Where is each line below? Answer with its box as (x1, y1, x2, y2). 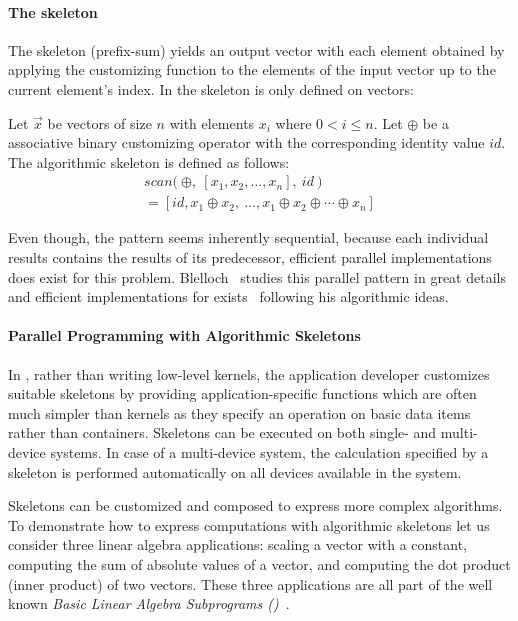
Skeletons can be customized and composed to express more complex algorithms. (8, 495, 503, 516)
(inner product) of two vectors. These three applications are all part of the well (8, 573, 493, 594)
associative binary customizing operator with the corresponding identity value (8, 132, 485, 153)
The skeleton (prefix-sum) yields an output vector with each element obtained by (8, 39, 505, 60)
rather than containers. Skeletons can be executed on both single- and (8, 422, 437, 443)
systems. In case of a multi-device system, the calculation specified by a (50, 441, 489, 462)
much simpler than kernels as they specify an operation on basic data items (8, 402, 471, 423)
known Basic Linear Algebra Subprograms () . (8, 593, 290, 614)
